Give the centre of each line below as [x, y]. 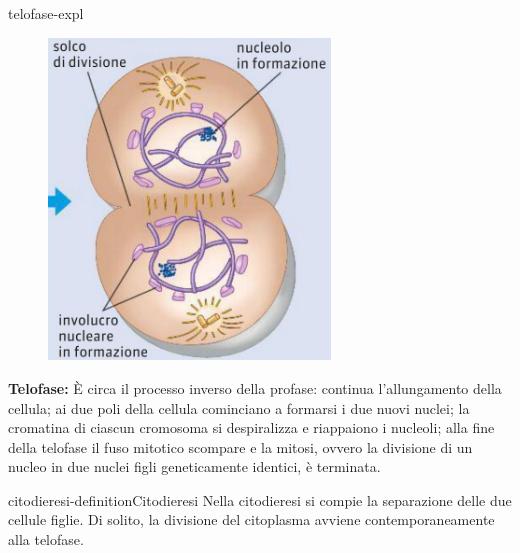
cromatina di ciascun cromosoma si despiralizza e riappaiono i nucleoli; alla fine [251, 427]
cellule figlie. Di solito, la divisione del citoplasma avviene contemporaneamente [251, 519]
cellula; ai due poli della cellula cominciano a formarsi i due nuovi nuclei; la [239, 407]
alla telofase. [46, 539]
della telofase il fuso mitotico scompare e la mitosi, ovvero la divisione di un [240, 446]
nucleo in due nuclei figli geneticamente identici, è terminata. [194, 466]
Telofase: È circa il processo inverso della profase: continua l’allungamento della [255, 387]
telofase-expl [46, 13]
